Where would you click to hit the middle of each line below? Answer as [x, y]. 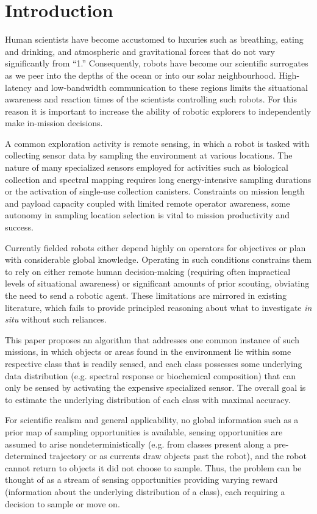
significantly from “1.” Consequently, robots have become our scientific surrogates [157, 63]
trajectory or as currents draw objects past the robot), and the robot [178, 456]
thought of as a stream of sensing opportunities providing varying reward [141, 480]
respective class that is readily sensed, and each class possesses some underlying [154, 363]
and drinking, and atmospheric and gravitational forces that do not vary [140, 51]
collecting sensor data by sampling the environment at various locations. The [149, 155]
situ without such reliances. [56, 319]
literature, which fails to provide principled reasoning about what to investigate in [158, 307]
